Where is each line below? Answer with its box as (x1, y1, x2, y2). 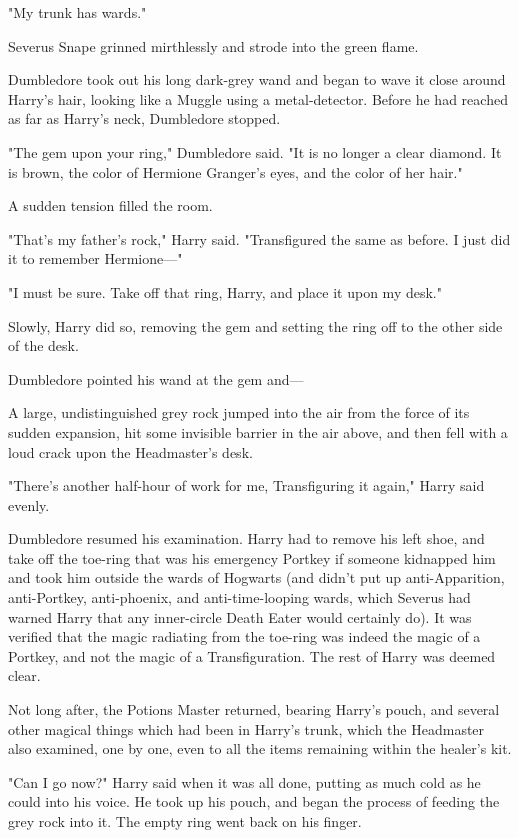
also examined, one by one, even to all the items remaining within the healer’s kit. (8, 738, 512, 759)
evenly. (8, 494, 50, 515)
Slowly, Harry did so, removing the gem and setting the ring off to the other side (8, 315, 503, 336)
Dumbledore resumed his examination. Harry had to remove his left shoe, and (8, 528, 485, 549)
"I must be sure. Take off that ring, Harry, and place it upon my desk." (8, 281, 442, 302)
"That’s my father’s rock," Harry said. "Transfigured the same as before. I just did (8, 228, 511, 249)
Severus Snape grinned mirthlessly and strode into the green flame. (8, 35, 419, 56)
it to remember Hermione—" (8, 248, 183, 269)
